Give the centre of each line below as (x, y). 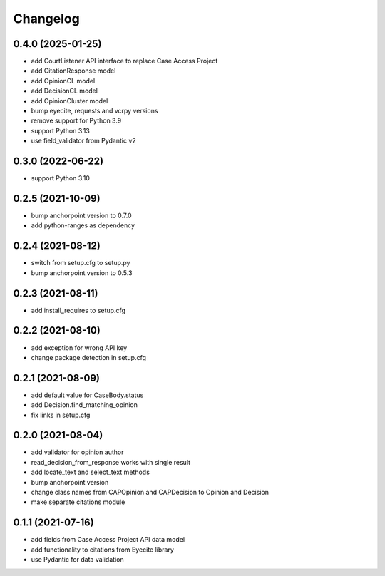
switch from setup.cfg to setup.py (81, 263)
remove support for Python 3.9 (76, 120)
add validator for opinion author (77, 452)
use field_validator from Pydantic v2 (84, 141)
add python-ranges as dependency (83, 225)
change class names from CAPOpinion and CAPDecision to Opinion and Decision (150, 493)
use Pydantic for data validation (77, 560)
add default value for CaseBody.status (87, 395)
